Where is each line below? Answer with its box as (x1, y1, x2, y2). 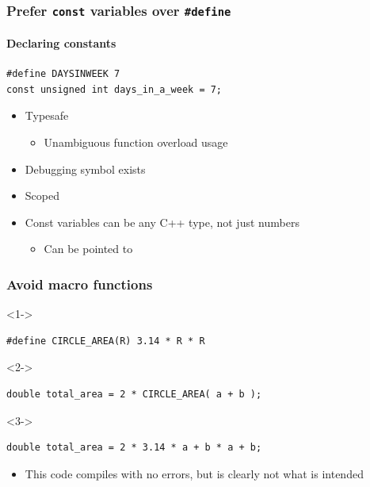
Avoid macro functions (6, 274, 153, 293)
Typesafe (25, 107, 69, 124)
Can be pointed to (44, 240, 133, 257)
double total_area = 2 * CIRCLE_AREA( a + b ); (6, 388, 262, 400)
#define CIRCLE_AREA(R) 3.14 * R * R (6, 335, 205, 347)
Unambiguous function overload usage (44, 133, 228, 150)
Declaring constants (6, 35, 116, 51)
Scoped (25, 187, 59, 204)
